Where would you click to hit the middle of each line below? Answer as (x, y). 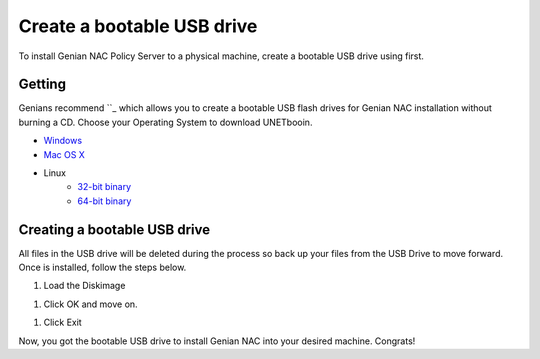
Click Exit (62, 322)
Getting (42, 84)
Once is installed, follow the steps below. (102, 267)
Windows (63, 141)
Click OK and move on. (91, 304)
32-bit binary (104, 187)
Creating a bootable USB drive (114, 229)
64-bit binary (104, 201)
